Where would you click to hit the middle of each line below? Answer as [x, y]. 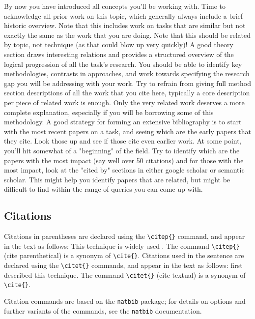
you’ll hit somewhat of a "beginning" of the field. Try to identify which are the [122, 150]
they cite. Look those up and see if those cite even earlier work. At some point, [123, 141]
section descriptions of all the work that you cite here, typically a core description [127, 93]
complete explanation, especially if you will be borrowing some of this [109, 112]
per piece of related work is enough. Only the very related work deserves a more [124, 102]
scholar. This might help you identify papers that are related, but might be [117, 179]
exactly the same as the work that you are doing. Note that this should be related [127, 35]
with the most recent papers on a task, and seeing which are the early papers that [127, 131]
